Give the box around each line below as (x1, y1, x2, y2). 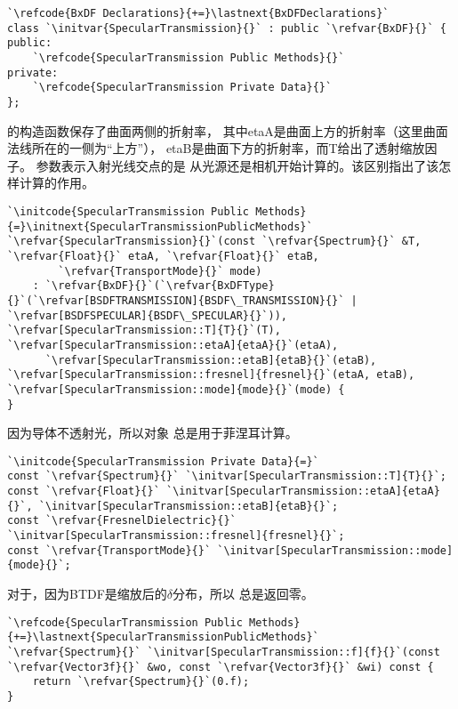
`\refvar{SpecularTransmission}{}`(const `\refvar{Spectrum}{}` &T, (7, 235, 422, 248)
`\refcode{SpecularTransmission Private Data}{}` (32, 81, 333, 94)
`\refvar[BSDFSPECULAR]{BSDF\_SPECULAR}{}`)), (7, 309, 287, 322)
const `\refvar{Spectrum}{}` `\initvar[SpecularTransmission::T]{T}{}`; (7, 470, 446, 483)
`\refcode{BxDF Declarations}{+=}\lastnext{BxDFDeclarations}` (7, 7, 390, 20)
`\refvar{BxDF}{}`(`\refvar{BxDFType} (44, 279, 275, 293)
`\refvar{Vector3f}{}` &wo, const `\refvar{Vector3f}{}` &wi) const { (7, 660, 434, 673)
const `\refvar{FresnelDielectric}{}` (7, 514, 237, 528)
